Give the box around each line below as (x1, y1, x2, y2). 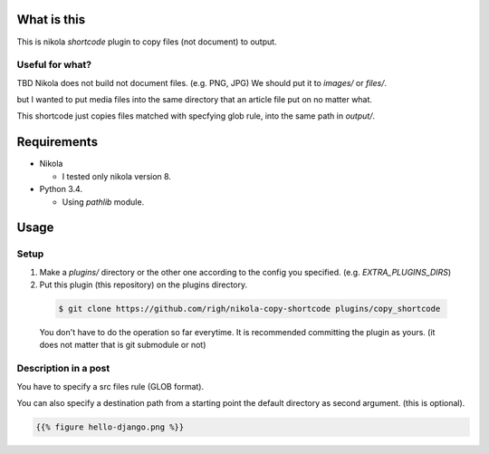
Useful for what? (16, 59, 92, 72)
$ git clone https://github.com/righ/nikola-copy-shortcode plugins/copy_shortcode (58, 304, 441, 314)
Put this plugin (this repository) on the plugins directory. (39, 279, 248, 290)
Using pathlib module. (62, 196, 145, 208)
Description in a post (16, 362, 110, 375)
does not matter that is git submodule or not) (39, 340, 206, 351)
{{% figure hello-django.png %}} (35, 421, 185, 432)
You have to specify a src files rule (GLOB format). (16, 381, 204, 391)
